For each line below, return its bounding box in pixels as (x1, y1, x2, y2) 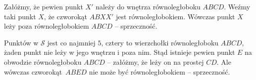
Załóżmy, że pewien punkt (4, 1, 83, 11)
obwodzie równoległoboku (4, 56, 82, 67)
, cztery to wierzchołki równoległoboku (101, 37, 219, 47)
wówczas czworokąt (4, 66, 62, 77)
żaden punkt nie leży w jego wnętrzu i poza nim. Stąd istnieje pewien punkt (4, 47, 235, 57)
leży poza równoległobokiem (4, 21, 89, 31)
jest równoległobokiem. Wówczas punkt (115, 11, 235, 21)
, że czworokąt (44, 11, 87, 21)
